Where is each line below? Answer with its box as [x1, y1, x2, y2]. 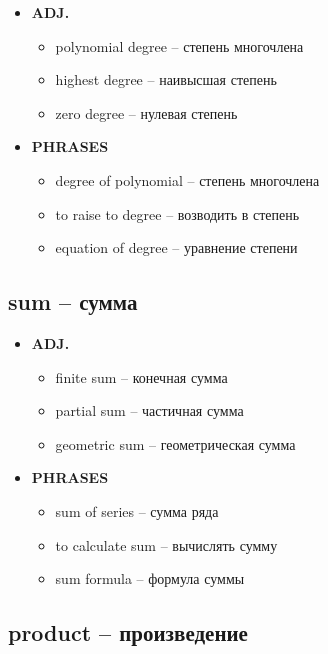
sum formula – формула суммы [55, 568, 245, 589]
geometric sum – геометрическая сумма [55, 433, 296, 454]
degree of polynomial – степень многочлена [55, 169, 320, 190]
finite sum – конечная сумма [55, 366, 228, 387]
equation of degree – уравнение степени [55, 237, 298, 258]
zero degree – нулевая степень [55, 102, 238, 123]
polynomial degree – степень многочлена [55, 35, 304, 56]
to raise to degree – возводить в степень [55, 203, 300, 224]
